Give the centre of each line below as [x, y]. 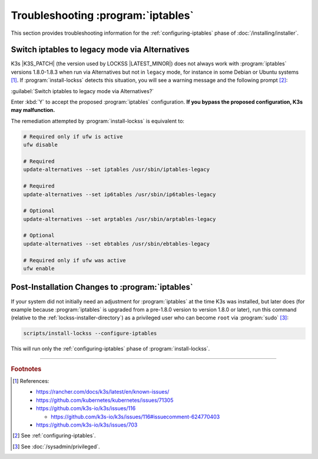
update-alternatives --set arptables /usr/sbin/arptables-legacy [120, 219]
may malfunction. [33, 110]
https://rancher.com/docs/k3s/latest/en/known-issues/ [103, 392]
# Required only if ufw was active [74, 260]
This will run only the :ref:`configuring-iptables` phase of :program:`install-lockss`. [110, 349]
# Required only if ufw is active [73, 136]
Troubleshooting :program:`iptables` [102, 15]
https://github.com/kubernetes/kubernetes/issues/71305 [105, 400]
